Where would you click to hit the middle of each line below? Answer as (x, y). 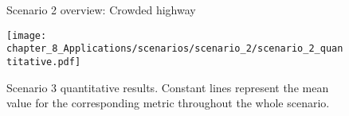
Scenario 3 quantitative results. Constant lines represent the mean (168, 87)
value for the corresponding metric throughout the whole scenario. (168, 103)
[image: (27, 35)
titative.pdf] (44, 62)
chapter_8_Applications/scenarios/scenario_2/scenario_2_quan (175, 49)
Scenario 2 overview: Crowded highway (101, 10)
